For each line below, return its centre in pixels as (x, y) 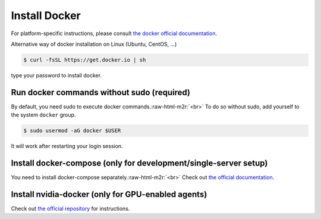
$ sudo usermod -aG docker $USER (72, 131)
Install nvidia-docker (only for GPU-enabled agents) (109, 194)
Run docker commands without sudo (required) (100, 92)
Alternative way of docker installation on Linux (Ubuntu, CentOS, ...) (94, 44)
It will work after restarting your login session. (67, 146)
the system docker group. (43, 115)
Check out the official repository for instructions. (70, 208)
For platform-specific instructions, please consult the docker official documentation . (114, 33)
